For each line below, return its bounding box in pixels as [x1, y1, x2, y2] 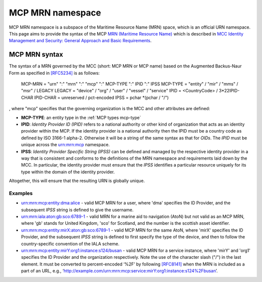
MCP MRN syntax [9, 50, 63, 59]
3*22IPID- [218, 88, 240, 94]
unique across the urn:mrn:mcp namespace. [21, 142, 110, 148]
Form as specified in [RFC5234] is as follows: [9, 70, 100, 76]
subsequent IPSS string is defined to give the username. [21, 207, 134, 213]
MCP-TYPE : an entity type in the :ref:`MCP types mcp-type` [21, 115, 141, 120]
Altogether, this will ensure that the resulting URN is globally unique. [9, 178, 145, 184]
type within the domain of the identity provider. [21, 169, 115, 175]
